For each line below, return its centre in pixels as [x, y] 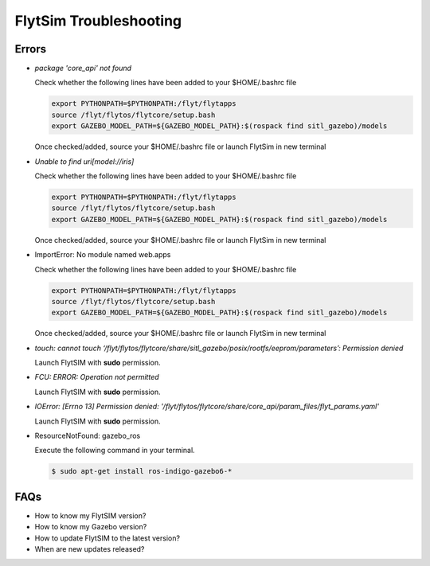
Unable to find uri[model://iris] [84, 161]
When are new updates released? [90, 549]
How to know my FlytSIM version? [90, 515]
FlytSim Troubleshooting [98, 21]
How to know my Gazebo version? [91, 527]
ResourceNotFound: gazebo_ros [88, 435]
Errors [31, 49]
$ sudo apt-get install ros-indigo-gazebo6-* [142, 471]
